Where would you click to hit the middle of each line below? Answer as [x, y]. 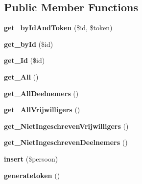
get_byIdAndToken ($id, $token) [58, 28]
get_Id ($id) [24, 60]
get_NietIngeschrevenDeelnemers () [66, 142]
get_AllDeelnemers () [41, 93]
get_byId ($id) [29, 44]
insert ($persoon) [31, 158]
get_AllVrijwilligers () [42, 110]
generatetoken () [32, 175]
